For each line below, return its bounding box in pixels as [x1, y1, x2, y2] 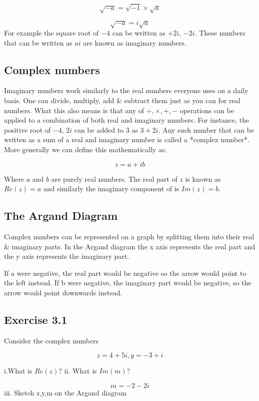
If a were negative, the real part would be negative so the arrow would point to [4, 267, 246, 278]
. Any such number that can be [158, 124, 254, 135]
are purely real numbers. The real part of [51, 173, 177, 184]
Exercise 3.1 [4, 311, 67, 327]
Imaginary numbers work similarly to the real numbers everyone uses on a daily [4, 85, 248, 96]
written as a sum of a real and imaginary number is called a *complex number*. [4, 134, 249, 145]
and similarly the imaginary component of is [43, 183, 179, 194]
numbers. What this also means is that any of [4, 105, 144, 115]
